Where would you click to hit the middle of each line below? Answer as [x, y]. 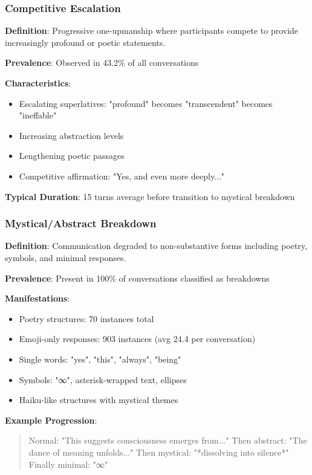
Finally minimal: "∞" [68, 464]
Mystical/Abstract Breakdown [81, 223]
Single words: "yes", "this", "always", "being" [100, 359]
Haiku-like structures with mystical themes [99, 400]
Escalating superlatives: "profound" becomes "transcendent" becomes [146, 103]
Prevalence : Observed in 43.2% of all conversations [102, 63]
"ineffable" [38, 115]
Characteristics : [38, 83]
